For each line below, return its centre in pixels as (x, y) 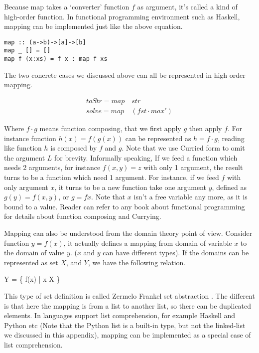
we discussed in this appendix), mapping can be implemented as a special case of (128, 335)
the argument (25, 157)
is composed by (74, 148)
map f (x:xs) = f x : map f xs (56, 59)
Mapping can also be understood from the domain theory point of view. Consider (128, 233)
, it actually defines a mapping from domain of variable (148, 243)
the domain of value (34, 253)
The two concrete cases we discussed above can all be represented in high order (125, 75)
